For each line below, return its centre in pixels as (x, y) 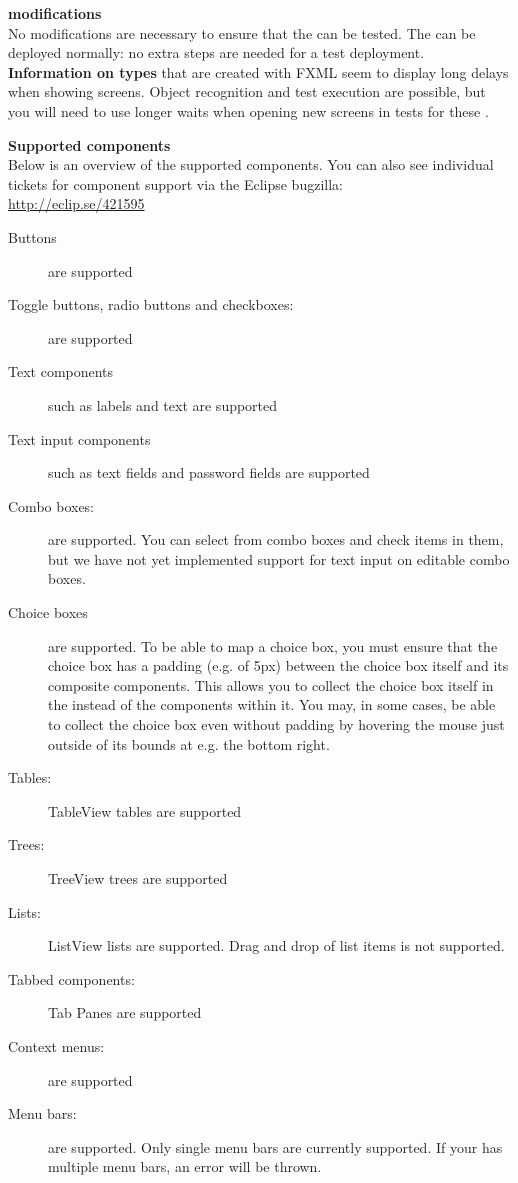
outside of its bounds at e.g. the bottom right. (189, 743)
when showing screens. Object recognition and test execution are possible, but (247, 91)
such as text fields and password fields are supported (209, 472)
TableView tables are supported (145, 810)
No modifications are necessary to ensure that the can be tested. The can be (242, 32)
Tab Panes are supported (125, 1012)
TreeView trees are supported (138, 878)
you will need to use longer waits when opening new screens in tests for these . (248, 110)
